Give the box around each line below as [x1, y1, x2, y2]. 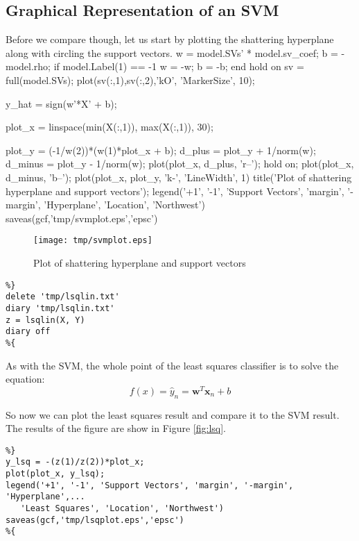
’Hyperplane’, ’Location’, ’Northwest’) [44, 197, 205, 212]
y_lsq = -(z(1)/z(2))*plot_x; [6, 457, 145, 467]
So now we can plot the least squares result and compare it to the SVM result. [6, 407, 340, 422]
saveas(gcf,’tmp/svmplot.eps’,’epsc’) [6, 210, 158, 225]
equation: [6, 372, 45, 386]
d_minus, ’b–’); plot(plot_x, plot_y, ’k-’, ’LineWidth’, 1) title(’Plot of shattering [6, 169, 352, 184]
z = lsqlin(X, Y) [6, 315, 85, 325]
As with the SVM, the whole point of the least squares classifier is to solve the [6, 358, 339, 372]
